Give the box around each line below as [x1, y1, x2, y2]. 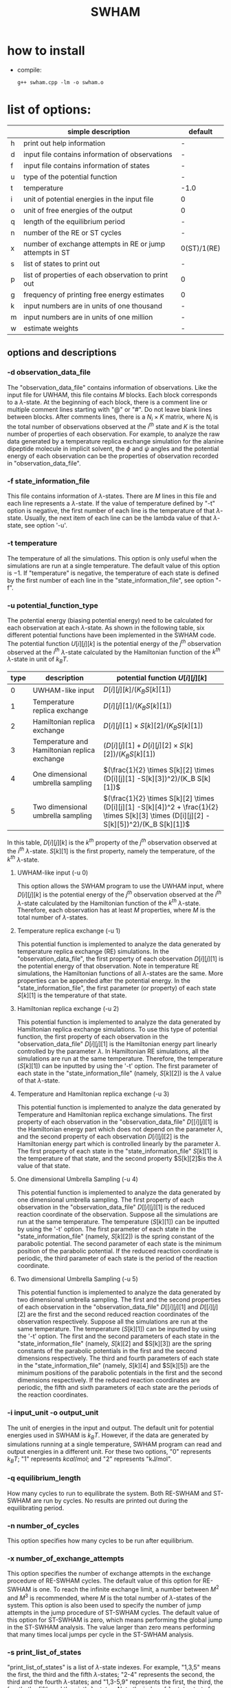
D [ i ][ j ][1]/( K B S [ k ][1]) [102, 700, 173, 711]
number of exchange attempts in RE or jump [23, 239, 166, 249]
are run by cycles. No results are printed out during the [32, 1496, 188, 1505]
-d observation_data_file [7, 368, 91, 377]
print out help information [23, 138, 105, 148]
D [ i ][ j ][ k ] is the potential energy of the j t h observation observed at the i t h [16, 889, 222, 899]
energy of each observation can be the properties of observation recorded [7, 452, 219, 460]
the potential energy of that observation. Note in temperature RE [16, 962, 199, 970]
